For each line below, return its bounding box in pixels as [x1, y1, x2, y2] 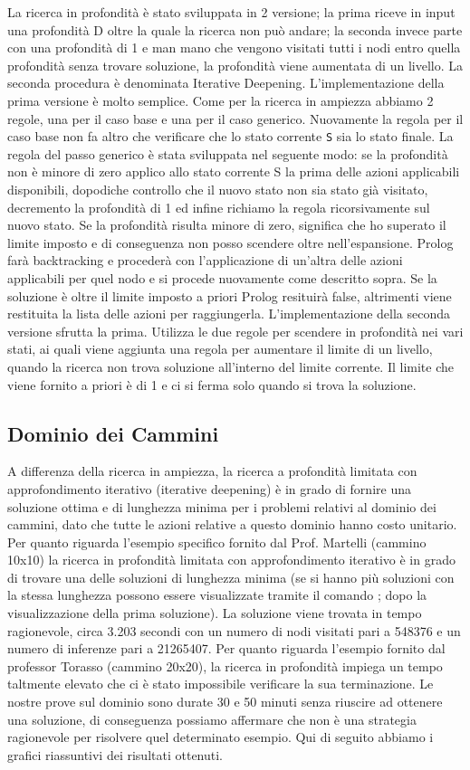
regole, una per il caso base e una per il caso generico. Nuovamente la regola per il [7, 109, 464, 128]
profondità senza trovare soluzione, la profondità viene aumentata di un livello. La [7, 55, 463, 74]
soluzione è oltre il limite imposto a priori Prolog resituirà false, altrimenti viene [7, 286, 452, 305]
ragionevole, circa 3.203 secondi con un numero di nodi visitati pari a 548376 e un [7, 621, 461, 640]
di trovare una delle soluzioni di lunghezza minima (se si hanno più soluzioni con [7, 567, 455, 586]
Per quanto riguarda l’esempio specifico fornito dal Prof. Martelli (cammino [7, 532, 427, 551]
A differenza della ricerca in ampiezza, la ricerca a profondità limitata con [7, 461, 417, 480]
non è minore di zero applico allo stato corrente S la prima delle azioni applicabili [7, 162, 460, 181]
